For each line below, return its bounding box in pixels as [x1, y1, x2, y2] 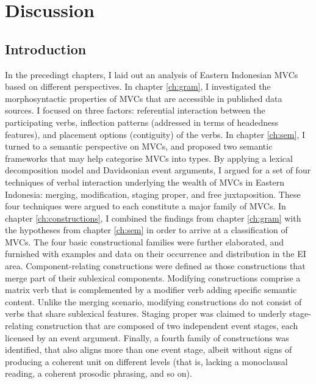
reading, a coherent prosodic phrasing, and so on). [5, 367, 192, 380]
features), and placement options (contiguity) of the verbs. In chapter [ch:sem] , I [5, 128, 305, 140]
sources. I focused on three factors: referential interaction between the [5, 104, 265, 117]
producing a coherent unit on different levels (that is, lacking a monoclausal [5, 355, 288, 368]
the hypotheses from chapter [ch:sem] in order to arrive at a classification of [5, 223, 288, 236]
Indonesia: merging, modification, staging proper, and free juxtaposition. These [5, 187, 301, 200]
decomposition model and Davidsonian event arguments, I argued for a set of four [5, 164, 311, 176]
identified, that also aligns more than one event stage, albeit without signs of [5, 343, 292, 356]
